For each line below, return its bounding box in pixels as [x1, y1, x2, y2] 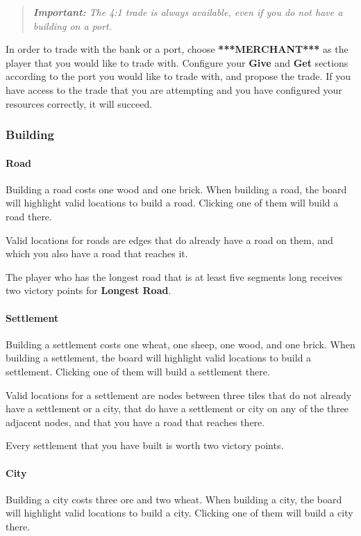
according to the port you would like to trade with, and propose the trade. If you [6, 69, 351, 83]
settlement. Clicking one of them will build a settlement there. [6, 364, 270, 378]
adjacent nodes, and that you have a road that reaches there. [6, 414, 265, 429]
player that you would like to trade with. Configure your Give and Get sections [6, 55, 349, 70]
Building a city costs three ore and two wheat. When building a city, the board [6, 492, 342, 506]
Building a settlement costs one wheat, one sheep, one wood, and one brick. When [6, 336, 355, 351]
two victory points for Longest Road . [6, 283, 171, 298]
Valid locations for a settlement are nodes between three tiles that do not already [6, 387, 352, 402]
